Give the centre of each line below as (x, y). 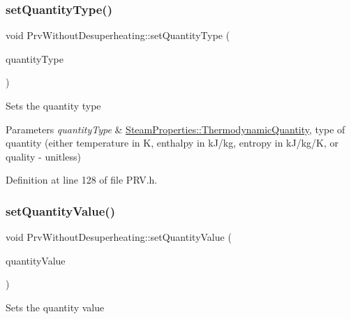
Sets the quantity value (55, 307)
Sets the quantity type (53, 105)
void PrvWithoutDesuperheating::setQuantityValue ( (119, 237)
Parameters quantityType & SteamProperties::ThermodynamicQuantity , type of (175, 129)
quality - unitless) (43, 156)
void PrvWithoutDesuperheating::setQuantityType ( (118, 35)
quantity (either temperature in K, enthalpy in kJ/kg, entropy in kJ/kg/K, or (172, 143)
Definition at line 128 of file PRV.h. (82, 180)
